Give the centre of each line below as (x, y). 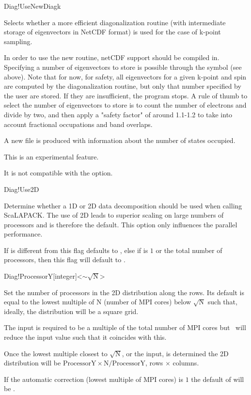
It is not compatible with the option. (58, 173)
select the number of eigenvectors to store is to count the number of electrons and (125, 105)
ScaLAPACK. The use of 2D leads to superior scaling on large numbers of (114, 215)
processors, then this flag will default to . (65, 260)
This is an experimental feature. (51, 156)
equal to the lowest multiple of (49, 302)
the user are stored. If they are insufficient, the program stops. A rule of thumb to (126, 95)
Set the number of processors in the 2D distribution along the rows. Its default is (124, 292)
